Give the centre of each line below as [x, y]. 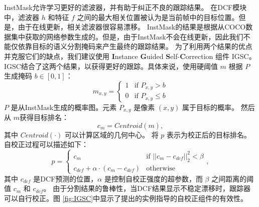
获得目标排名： [44, 117]
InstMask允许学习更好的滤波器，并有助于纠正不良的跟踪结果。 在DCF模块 [125, 7]
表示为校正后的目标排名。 [209, 134]
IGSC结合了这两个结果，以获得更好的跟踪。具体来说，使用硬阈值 [111, 66]
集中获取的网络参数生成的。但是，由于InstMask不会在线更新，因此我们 [127, 36]
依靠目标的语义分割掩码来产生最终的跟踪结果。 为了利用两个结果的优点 [135, 46]
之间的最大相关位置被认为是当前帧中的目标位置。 [158, 17]
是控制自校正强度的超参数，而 [153, 178]
